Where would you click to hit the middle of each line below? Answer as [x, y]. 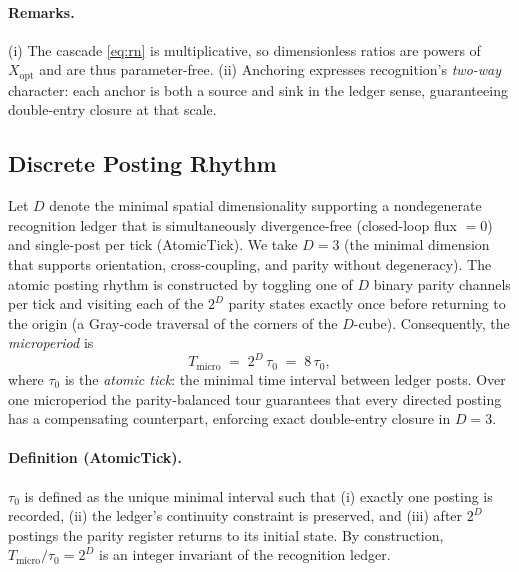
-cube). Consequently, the [431, 322]
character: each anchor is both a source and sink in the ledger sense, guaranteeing [258, 89]
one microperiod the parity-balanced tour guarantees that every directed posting [255, 398]
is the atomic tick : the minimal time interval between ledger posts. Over [285, 378]
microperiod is [51, 342]
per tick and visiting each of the [106, 303]
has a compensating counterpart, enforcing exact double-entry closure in [229, 418]
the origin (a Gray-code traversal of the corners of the [173, 322]
